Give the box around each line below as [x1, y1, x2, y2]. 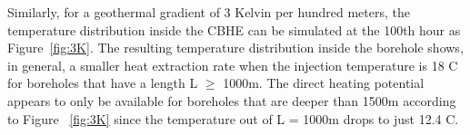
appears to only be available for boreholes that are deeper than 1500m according [7, 91, 456, 110]
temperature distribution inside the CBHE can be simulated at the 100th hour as [7, 20, 461, 39]
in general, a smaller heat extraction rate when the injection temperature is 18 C [7, 55, 458, 74]
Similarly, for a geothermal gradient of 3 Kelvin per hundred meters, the [7, 3, 410, 21]
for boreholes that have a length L [7, 73, 198, 92]
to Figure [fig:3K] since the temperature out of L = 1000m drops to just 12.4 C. [7, 109, 459, 128]
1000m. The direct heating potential [223, 73, 425, 92]
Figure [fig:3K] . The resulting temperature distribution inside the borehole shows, [7, 38, 464, 57]
